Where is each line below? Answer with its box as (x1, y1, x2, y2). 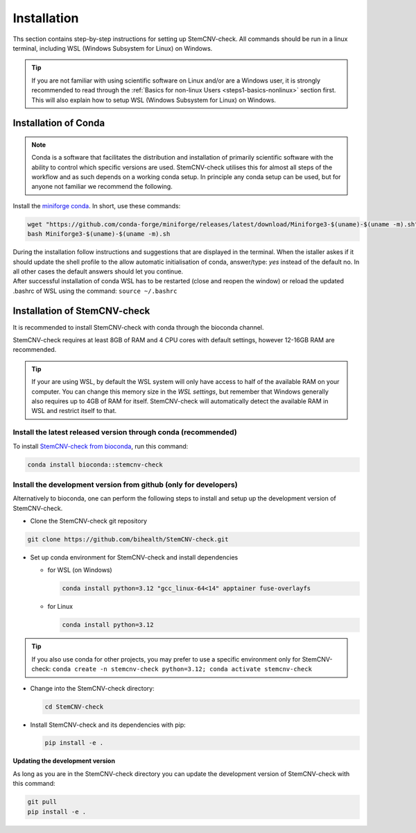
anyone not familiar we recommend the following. (31, 183, 173, 191)
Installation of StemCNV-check (12, 305, 150, 317)
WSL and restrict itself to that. (31, 407, 117, 415)
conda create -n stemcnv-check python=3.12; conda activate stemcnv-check (52, 665, 312, 673)
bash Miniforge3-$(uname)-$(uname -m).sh (27, 230, 171, 238)
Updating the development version (12, 757, 116, 765)
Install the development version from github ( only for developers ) (12, 480, 239, 489)
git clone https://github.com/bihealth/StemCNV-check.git (27, 535, 229, 544)
